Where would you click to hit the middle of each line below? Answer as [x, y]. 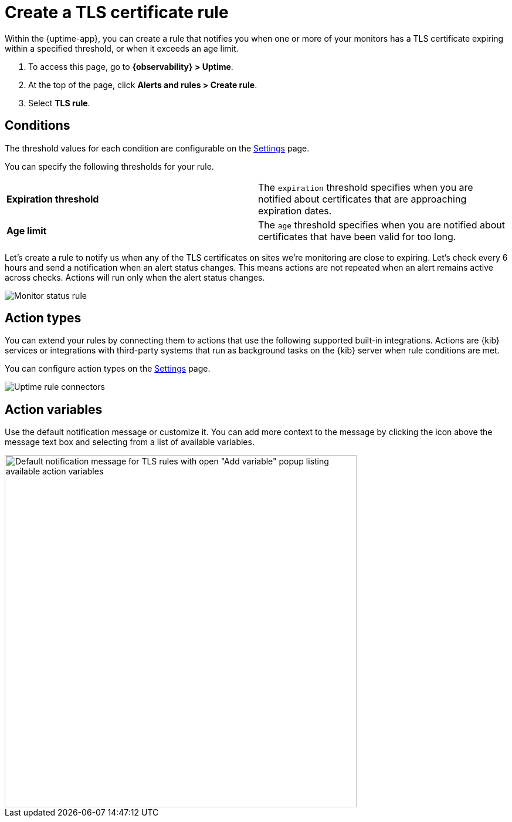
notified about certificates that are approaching [362, 199]
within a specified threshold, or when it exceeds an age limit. [122, 48]
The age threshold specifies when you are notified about [382, 225]
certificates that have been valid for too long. [357, 236]
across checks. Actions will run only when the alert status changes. [135, 277]
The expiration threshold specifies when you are [366, 187]
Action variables [54, 409]
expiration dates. [295, 210]
